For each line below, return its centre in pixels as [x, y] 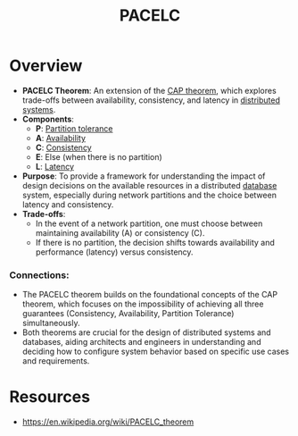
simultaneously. [51, 323]
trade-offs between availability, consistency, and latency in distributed [151, 100]
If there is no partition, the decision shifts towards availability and [155, 242]
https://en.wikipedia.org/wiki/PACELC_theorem [108, 422]
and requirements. [56, 361]
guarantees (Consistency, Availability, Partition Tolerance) [128, 314]
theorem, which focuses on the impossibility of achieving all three [143, 304]
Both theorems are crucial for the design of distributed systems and [146, 332]
